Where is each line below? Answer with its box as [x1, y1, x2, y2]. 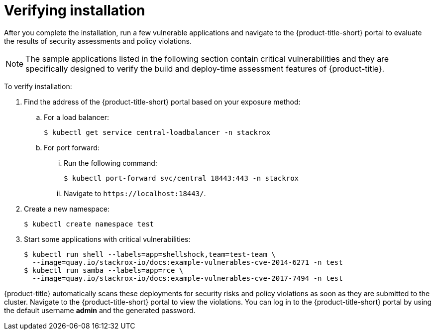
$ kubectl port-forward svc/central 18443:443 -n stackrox [64, 174, 299, 182]
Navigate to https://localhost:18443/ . [64, 189, 206, 198]
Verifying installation [4, 2, 145, 19]
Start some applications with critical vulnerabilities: [24, 234, 191, 243]
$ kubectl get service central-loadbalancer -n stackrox [44, 128, 271, 136]
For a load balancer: [44, 112, 109, 121]
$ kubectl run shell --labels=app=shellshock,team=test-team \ [24, 250, 276, 258]
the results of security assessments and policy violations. [4, 36, 192, 45]
